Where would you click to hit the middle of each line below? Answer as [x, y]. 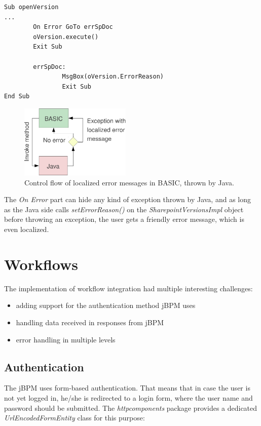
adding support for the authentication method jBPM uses [106, 305]
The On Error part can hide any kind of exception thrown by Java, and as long [127, 199]
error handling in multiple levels [66, 339]
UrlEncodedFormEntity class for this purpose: [74, 418]
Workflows [41, 264]
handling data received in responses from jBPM [90, 322]
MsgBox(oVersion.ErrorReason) [113, 77]
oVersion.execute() [66, 37]
